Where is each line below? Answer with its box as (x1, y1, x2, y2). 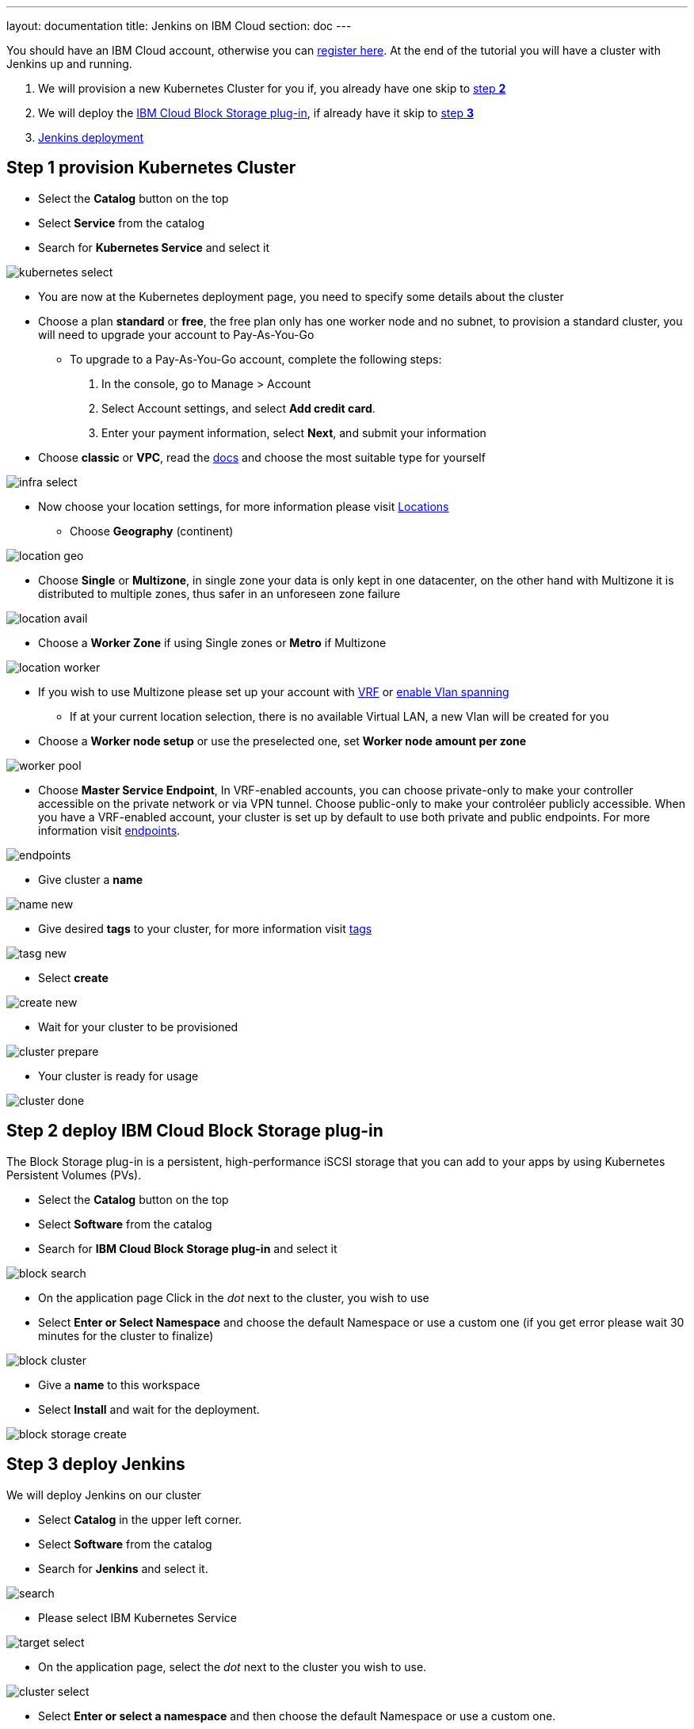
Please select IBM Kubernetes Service (38, 1610, 237, 1624)
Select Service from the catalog (38, 215, 205, 230)
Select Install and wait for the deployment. (38, 1402, 260, 1416)
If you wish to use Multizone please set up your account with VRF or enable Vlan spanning (38, 684, 509, 699)
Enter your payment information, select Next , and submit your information (101, 425, 486, 440)
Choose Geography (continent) (70, 524, 234, 538)
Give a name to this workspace (38, 1377, 200, 1392)
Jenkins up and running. (6, 57, 132, 70)
